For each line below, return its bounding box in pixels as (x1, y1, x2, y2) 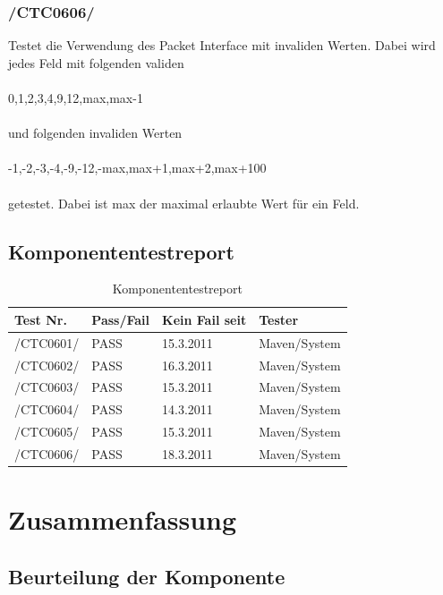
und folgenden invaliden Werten (8, 123, 183, 142)
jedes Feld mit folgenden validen (8, 53, 184, 72)
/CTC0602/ (14, 355, 80, 374)
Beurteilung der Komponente (8, 562, 285, 590)
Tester (259, 310, 299, 328)
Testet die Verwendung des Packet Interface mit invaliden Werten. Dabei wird (8, 36, 436, 55)
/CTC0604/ (14, 400, 80, 419)
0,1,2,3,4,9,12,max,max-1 (8, 89, 143, 106)
